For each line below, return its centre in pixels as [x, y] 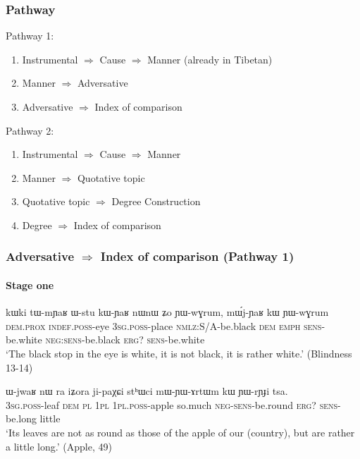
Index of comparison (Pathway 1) [197, 256]
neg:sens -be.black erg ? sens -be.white [125, 339]
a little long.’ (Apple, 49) [59, 446]
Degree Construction [156, 201]
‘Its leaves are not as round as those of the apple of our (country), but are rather [180, 432]
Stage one [30, 285]
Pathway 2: [30, 130]
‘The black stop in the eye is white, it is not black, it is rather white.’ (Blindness [179, 353]
